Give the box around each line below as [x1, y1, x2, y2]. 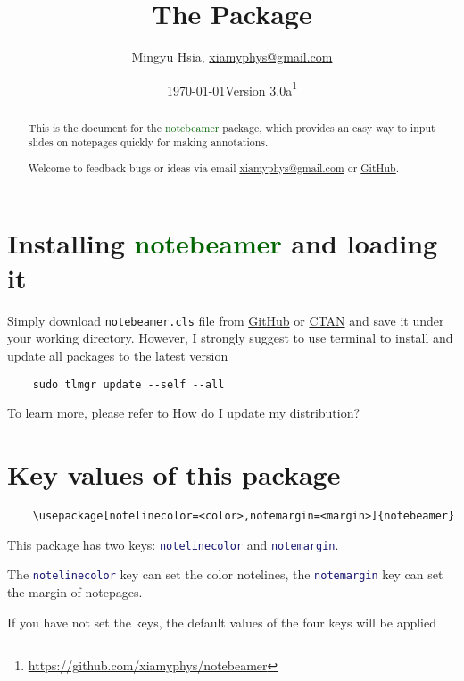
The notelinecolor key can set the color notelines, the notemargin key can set [7, 565, 443, 584]
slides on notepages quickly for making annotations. [28, 135, 269, 150]
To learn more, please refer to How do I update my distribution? [7, 403, 360, 422]
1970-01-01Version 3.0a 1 [167, 78, 297, 99]
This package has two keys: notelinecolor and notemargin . [7, 535, 339, 553]
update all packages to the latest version [7, 346, 228, 364]
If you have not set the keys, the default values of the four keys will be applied [7, 612, 436, 631]
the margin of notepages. [7, 582, 143, 601]
